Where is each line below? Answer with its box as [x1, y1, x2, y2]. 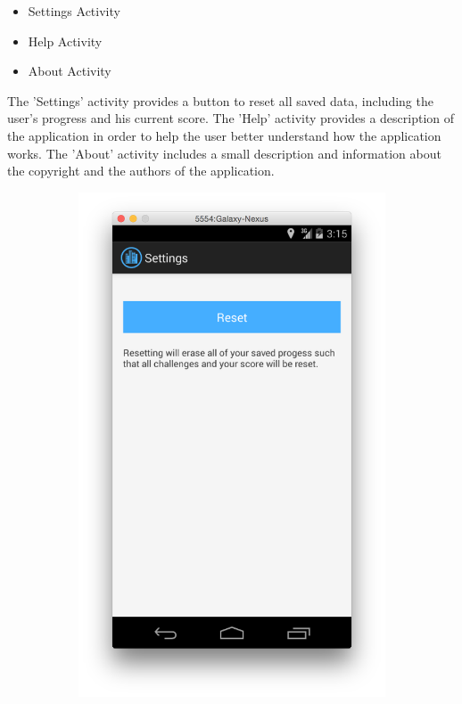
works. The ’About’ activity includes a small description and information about [7, 143, 441, 162]
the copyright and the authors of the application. [7, 161, 275, 180]
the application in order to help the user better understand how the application [7, 126, 441, 144]
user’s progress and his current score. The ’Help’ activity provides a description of [7, 109, 455, 127]
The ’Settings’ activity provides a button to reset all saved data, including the [7, 91, 433, 110]
